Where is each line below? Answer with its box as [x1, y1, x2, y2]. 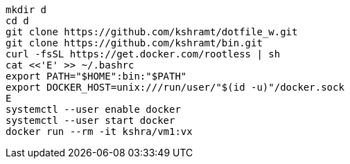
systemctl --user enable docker [6, 104, 181, 115]
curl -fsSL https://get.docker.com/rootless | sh [6, 48, 281, 60]
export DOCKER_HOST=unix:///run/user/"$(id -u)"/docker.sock [6, 82, 344, 93]
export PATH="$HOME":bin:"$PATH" [6, 71, 187, 82]
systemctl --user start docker [6, 115, 175, 126]
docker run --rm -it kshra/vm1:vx [6, 126, 193, 137]
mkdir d [6, 4, 47, 15]
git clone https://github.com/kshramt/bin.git [6, 37, 263, 48]
